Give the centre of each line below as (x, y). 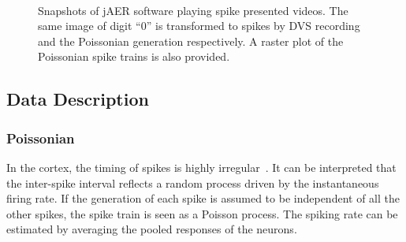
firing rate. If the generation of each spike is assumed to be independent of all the (203, 198)
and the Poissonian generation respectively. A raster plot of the (191, 41)
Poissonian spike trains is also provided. (134, 56)
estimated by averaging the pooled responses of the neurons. (152, 229)
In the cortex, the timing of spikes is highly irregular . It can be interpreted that (201, 167)
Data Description (78, 99)
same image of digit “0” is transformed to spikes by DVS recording (199, 26)
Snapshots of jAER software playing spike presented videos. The (193, 10)
